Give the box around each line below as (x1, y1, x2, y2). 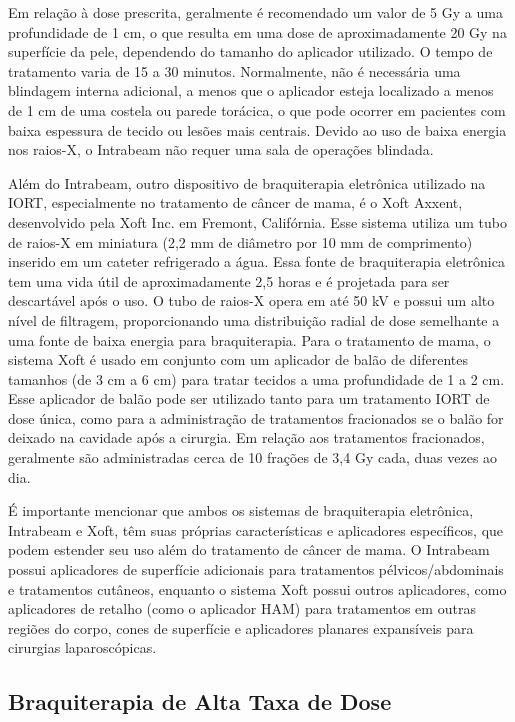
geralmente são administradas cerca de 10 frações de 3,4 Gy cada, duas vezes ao (8, 447, 498, 468)
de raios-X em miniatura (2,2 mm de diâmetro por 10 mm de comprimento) (8, 231, 473, 252)
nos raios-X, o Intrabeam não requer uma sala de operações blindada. (8, 139, 434, 160)
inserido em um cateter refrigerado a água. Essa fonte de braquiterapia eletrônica (8, 251, 505, 272)
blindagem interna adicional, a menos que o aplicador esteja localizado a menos (8, 80, 494, 101)
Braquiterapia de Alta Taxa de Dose (8, 686, 392, 717)
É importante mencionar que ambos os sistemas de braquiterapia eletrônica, (8, 500, 474, 521)
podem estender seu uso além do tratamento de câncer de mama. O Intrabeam (8, 539, 490, 560)
